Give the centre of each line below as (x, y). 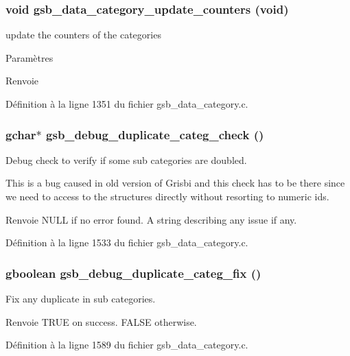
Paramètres (30, 57)
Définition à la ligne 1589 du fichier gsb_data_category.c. (127, 345)
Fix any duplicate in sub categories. (81, 298)
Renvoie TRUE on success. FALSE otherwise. (101, 321)
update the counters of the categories (83, 35)
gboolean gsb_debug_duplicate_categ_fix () (133, 273)
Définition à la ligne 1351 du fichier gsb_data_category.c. (127, 104)
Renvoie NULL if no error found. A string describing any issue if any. (151, 219)
